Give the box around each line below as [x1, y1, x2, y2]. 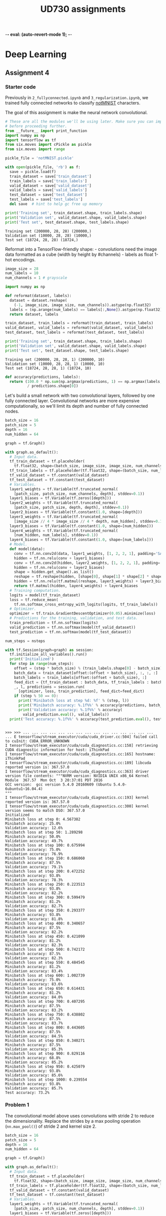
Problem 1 [5, 1101, 30, 1108]
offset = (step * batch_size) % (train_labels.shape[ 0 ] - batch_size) [14, 666, 163, 671]
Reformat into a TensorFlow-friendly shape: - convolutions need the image [5, 246, 157, 252]
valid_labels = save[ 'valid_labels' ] [9, 187, 87, 193]
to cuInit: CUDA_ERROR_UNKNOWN [5, 738, 70, 743]
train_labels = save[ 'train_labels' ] [9, 179, 87, 183]
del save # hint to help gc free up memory [9, 202, 103, 207]
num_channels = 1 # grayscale [5, 275, 68, 281]
